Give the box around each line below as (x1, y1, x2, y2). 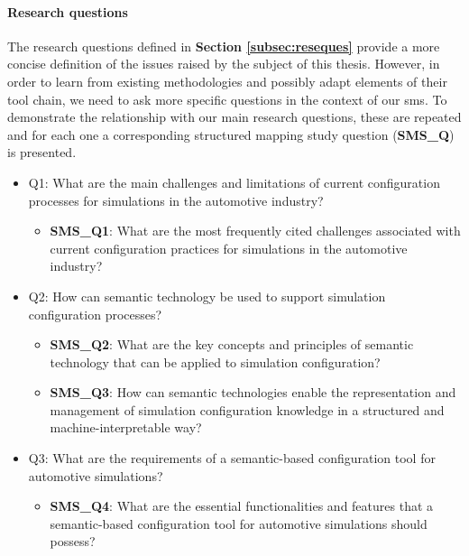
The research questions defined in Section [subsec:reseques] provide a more (7, 36, 440, 55)
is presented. (7, 143, 77, 162)
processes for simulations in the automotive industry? (28, 190, 324, 209)
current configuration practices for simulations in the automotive (50, 238, 408, 257)
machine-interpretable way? (50, 418, 202, 437)
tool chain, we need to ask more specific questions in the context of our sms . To (7, 89, 447, 108)
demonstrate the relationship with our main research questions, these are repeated (7, 107, 462, 126)
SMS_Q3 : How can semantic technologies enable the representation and (50, 383, 456, 402)
